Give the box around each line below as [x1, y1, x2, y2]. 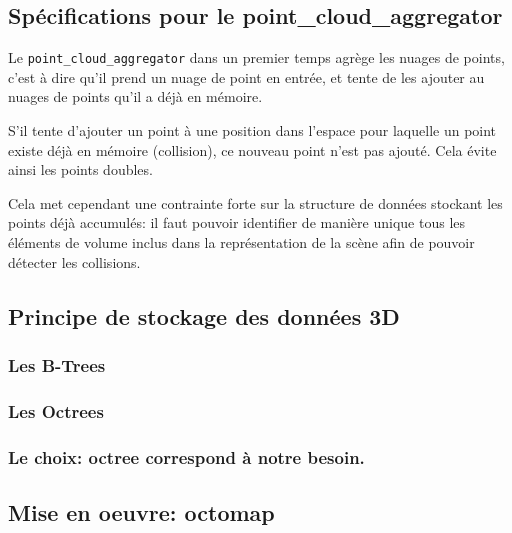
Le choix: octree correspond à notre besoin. [8, 444, 365, 469]
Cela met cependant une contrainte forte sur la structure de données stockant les [8, 192, 503, 213]
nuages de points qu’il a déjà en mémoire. [8, 86, 263, 107]
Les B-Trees [8, 352, 106, 377]
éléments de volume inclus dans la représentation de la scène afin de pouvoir [8, 232, 475, 253]
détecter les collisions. [8, 251, 141, 272]
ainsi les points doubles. [8, 159, 153, 180]
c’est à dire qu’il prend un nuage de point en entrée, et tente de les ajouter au [8, 66, 485, 87]
